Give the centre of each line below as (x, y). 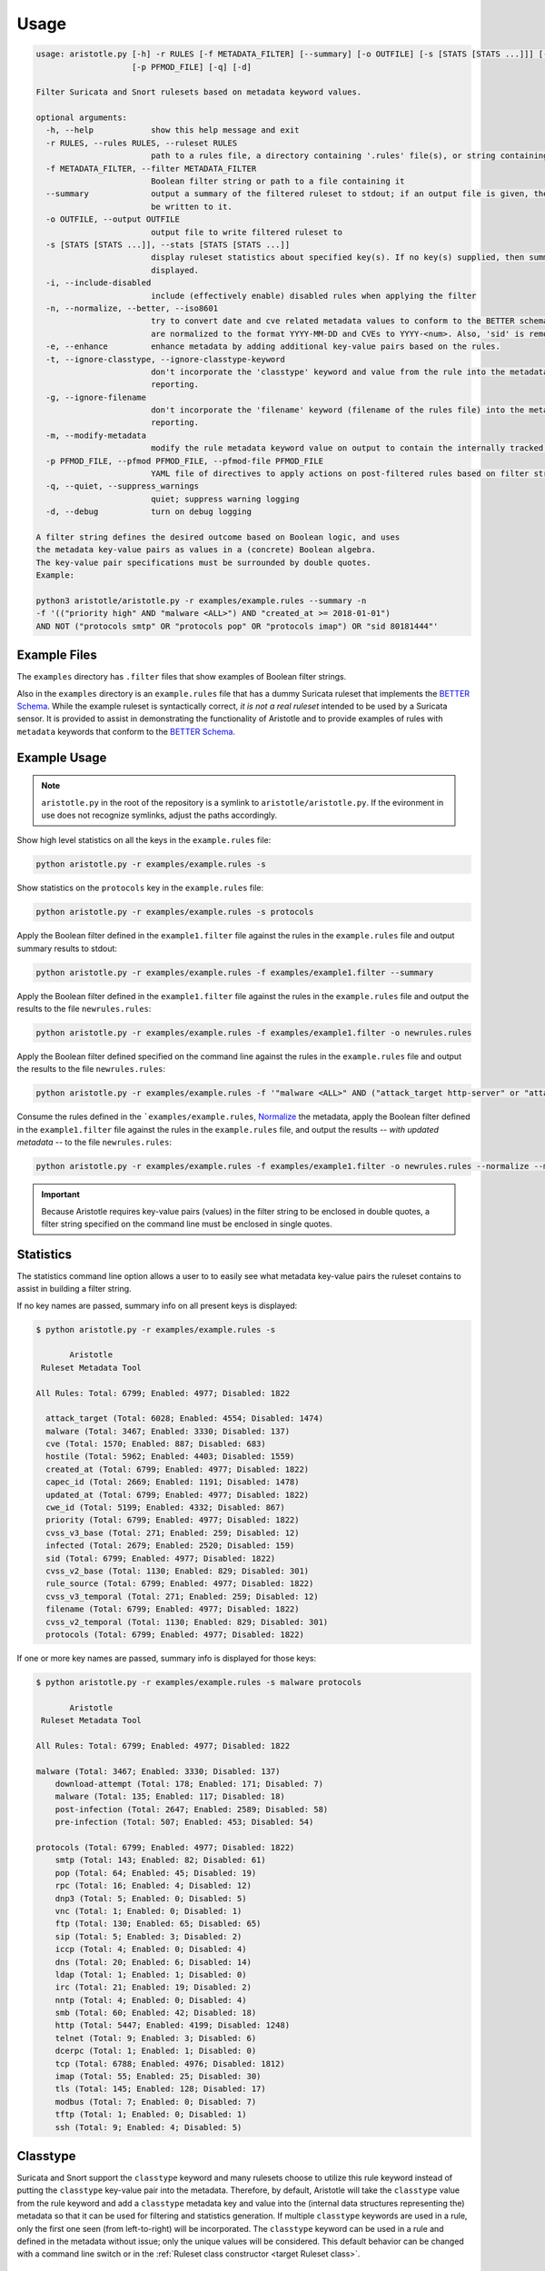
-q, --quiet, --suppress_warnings (123, 486)
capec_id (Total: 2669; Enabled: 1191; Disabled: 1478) (173, 1482)
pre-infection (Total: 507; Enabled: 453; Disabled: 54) (184, 1822)
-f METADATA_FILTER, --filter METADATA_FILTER (151, 169)
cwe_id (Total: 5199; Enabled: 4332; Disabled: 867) (165, 1507)
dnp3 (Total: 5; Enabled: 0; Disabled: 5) (151, 1898)
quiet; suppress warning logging (225, 499)
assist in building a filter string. (74, 1289)
